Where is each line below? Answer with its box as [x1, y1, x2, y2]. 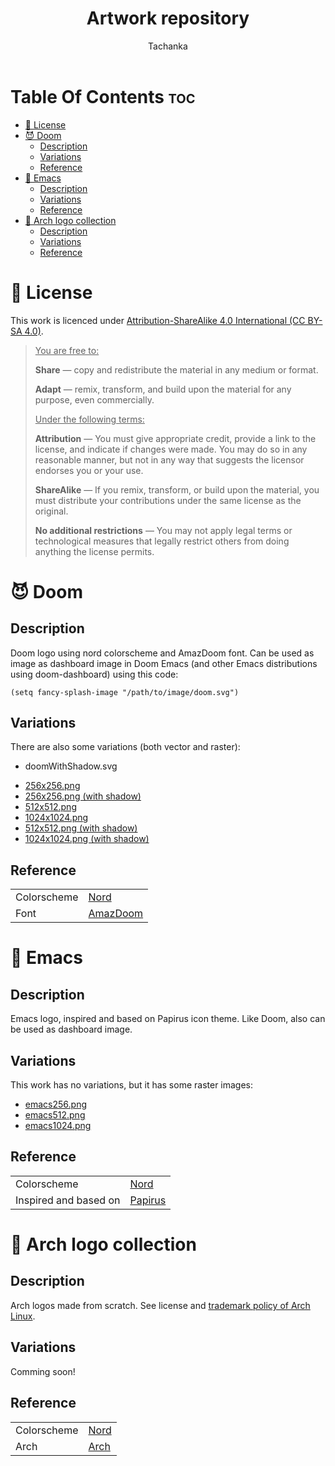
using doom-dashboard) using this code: [10, 668, 179, 680]
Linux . [10, 1310, 36, 1322]
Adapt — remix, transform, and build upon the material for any [34, 383, 292, 395]
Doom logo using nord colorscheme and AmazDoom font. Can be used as [10, 647, 315, 659]
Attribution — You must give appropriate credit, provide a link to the [34, 432, 317, 444]
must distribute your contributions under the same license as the [34, 494, 302, 506]
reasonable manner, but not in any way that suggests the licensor [34, 453, 305, 466]
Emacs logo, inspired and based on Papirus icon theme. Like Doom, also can [10, 1013, 326, 1025]
